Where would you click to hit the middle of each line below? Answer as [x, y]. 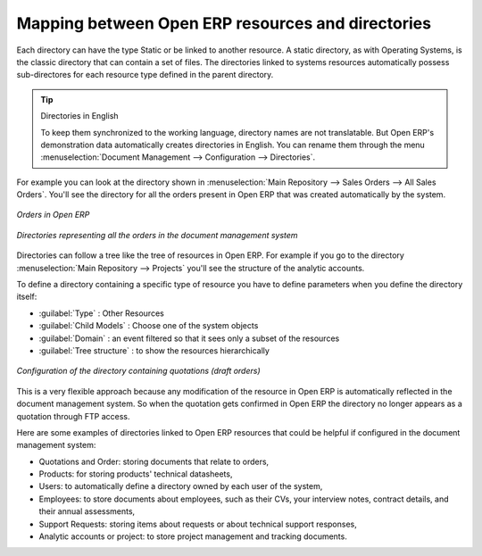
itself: [27, 297]
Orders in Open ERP [53, 215]
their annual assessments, [87, 511]
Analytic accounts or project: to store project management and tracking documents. [193, 536]
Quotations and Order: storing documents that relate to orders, [154, 461]
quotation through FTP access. [73, 416]
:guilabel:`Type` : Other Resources [101, 313]
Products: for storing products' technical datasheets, [136, 474]
